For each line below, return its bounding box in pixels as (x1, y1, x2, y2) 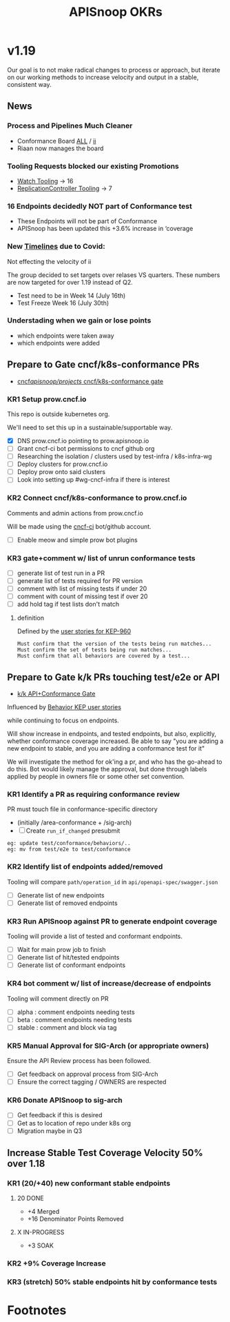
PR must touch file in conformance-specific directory (7, 805, 158, 813)
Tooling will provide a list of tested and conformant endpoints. (7, 932, 183, 941)
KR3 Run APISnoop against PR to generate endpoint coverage (7, 916, 218, 926)
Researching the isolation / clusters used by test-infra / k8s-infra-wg (17, 452, 212, 460)
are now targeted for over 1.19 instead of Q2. (7, 278, 133, 286)
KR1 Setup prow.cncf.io (7, 394, 87, 404)
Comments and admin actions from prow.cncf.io (7, 509, 143, 517)
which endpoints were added (17, 338, 100, 347)
